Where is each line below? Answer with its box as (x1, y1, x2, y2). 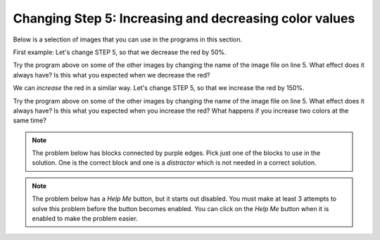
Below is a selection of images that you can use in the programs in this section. (13, 35, 243, 44)
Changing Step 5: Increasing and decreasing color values (13, 11, 355, 26)
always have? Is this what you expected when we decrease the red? (13, 70, 210, 79)
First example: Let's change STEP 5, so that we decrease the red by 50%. (13, 48, 227, 56)
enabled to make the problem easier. (32, 215, 139, 223)
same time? (13, 116, 47, 125)
